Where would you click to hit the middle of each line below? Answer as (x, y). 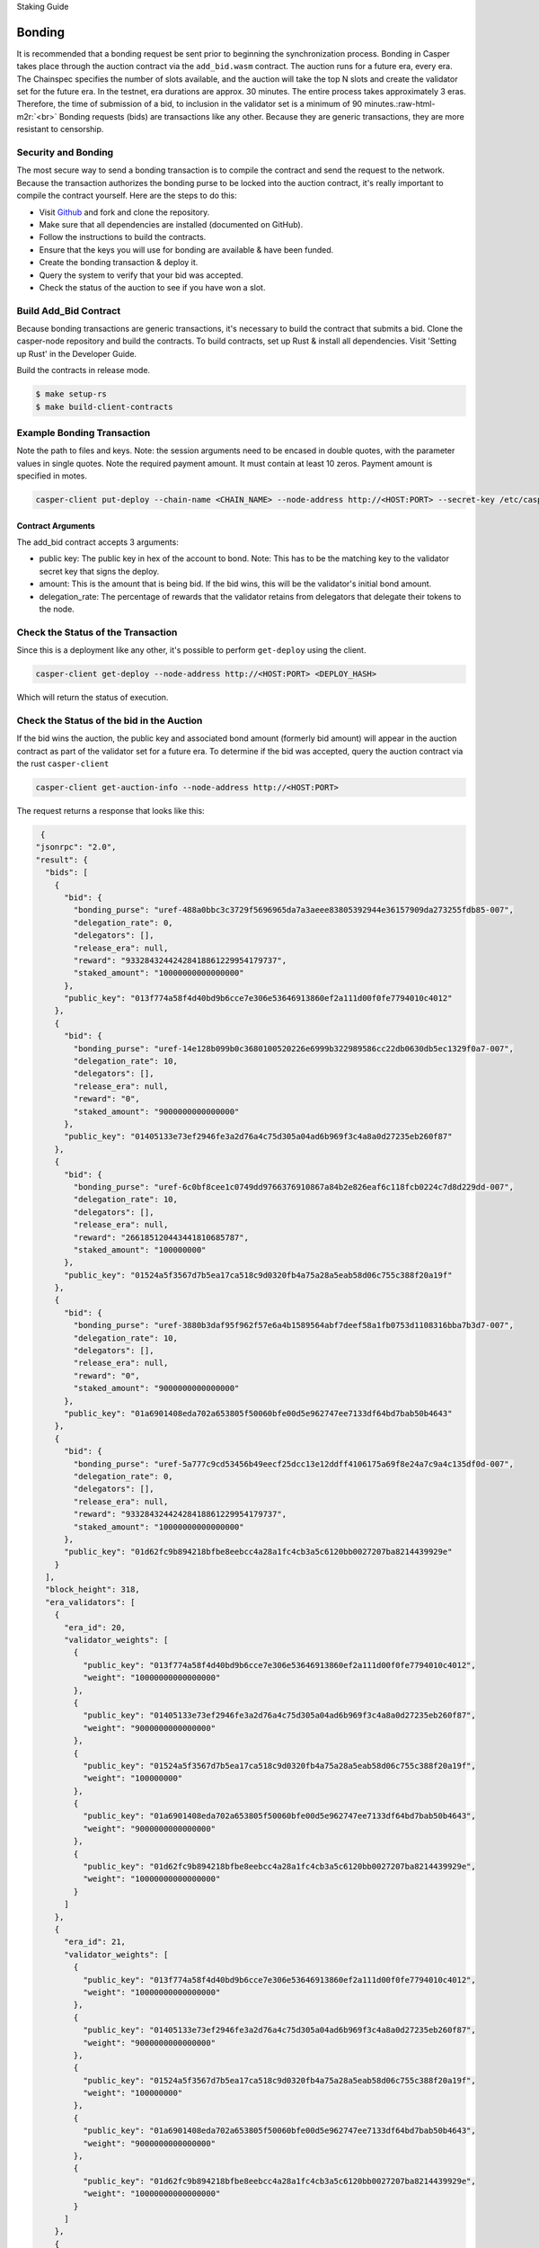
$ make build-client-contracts (105, 406)
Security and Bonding (65, 153)
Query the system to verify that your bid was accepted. (141, 275)
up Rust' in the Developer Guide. (77, 353)
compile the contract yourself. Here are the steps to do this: (127, 196)
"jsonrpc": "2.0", (76, 847)
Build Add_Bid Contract (69, 310)
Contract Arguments (56, 525)
